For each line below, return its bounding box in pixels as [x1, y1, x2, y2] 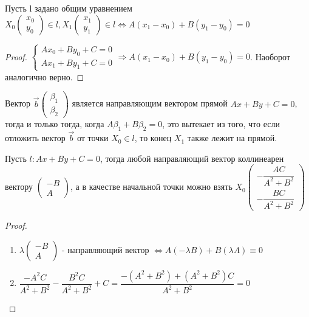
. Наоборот [250, 50, 291, 63]
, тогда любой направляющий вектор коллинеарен [100, 152, 284, 164]
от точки [76, 131, 109, 144]
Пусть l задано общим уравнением [5, 2, 132, 14]
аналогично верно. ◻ [5, 70, 84, 83]
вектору [5, 180, 33, 193]
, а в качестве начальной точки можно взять [70, 180, 233, 193]
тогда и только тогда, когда [5, 117, 104, 130]
